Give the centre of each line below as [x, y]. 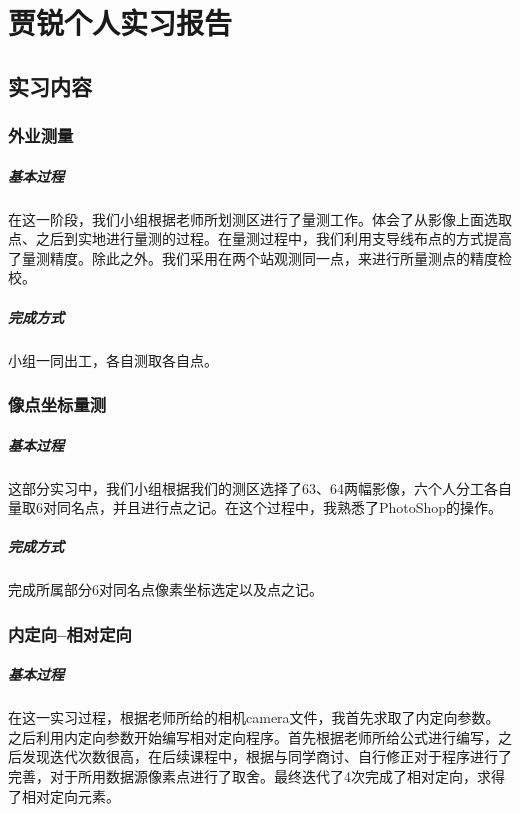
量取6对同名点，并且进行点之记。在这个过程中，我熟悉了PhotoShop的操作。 [255, 507]
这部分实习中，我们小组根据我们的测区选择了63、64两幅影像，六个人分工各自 [260, 487]
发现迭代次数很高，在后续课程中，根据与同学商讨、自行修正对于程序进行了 [266, 756]
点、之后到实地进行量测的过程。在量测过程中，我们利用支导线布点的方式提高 [260, 238]
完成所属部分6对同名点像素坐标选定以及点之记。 [165, 589]
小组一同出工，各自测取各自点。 [113, 359]
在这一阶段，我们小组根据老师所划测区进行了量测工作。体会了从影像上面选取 [260, 218]
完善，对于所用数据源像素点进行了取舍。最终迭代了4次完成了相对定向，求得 [256, 776]
